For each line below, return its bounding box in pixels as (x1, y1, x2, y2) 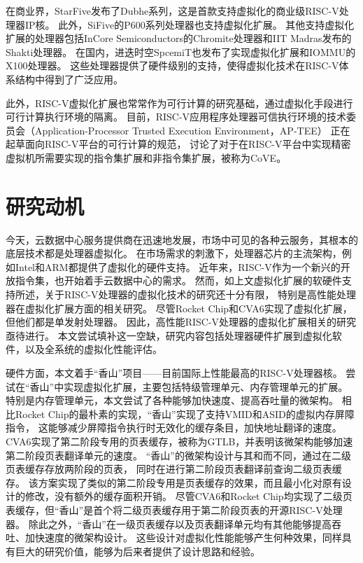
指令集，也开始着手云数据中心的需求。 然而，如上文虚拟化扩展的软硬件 (15, 273, 342, 288)
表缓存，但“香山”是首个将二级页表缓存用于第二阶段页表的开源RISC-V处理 (6, 502, 343, 517)
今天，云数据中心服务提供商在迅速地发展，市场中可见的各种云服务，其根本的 (6, 232, 358, 246)
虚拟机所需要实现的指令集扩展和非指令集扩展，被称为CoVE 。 (6, 150, 287, 165)
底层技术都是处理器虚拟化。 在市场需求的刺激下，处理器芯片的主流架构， (6, 246, 342, 260)
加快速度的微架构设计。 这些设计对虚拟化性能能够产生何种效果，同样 (24, 530, 342, 545)
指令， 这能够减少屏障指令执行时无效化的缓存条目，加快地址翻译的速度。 (6, 420, 342, 435)
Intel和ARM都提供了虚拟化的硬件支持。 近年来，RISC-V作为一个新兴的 (15, 259, 341, 274)
